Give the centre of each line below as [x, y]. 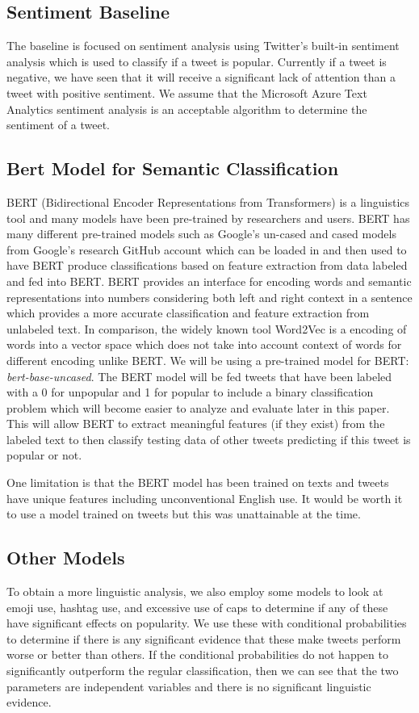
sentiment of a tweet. [58, 125]
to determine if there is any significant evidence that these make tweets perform [204, 638]
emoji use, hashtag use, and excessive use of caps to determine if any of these [197, 607]
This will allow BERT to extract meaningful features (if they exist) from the [196, 424]
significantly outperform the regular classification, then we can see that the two [203, 671]
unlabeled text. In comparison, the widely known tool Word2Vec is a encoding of [207, 328]
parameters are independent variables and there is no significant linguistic [189, 686]
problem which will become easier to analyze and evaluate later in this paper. [198, 407]
